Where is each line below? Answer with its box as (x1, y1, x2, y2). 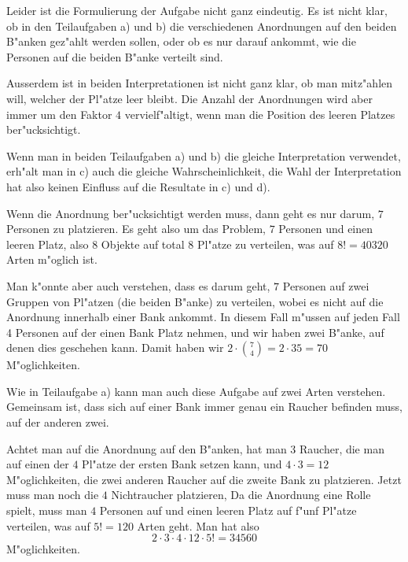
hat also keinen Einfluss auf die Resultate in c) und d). (6, 178, 270, 194)
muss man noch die (6, 486, 99, 503)
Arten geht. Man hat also (137, 517, 259, 534)
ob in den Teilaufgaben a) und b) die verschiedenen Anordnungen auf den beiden (6, 17, 397, 34)
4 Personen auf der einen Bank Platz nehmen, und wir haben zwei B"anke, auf (6, 324, 384, 340)
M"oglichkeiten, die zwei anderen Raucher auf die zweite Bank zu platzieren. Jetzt (6, 471, 402, 487)
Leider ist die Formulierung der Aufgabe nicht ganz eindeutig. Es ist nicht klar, (6, 2, 388, 18)
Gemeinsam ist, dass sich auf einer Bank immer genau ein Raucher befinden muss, (6, 398, 402, 415)
